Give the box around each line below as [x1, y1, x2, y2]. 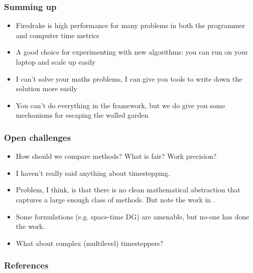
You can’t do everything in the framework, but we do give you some [16, 100, 225, 110]
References [4, 259, 49, 271]
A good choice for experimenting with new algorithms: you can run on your [16, 47, 248, 57]
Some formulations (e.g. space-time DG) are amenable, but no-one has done [16, 211, 249, 221]
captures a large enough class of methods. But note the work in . [16, 194, 215, 204]
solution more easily [16, 83, 77, 94]
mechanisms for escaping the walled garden [16, 110, 149, 120]
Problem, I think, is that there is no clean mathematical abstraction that [16, 184, 240, 195]
